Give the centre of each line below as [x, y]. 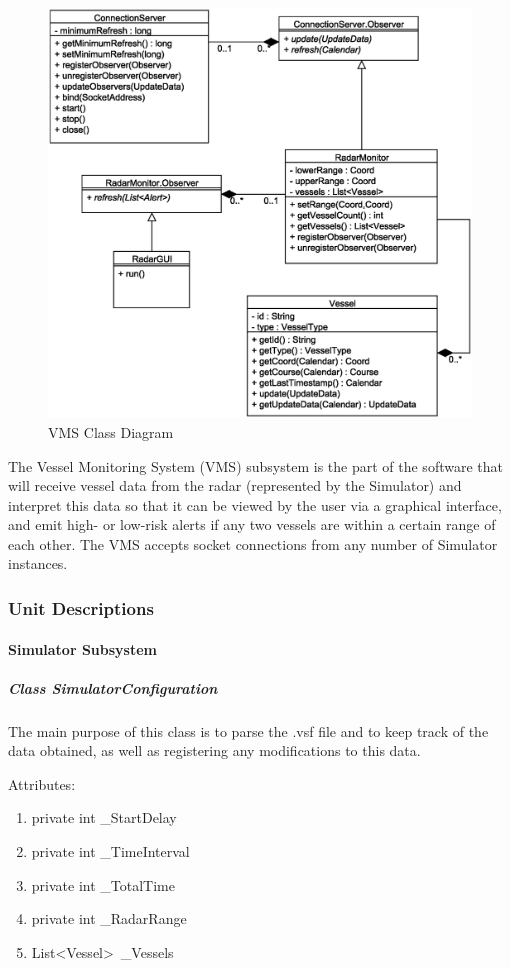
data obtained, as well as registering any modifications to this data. [214, 750]
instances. [38, 563]
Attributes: [42, 783]
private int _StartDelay [104, 817]
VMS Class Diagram [111, 431]
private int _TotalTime [103, 884]
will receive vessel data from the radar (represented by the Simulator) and [235, 485]
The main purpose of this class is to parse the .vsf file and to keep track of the [248, 730]
